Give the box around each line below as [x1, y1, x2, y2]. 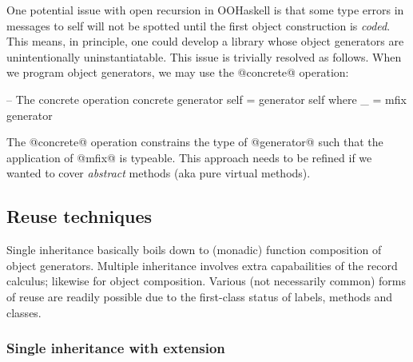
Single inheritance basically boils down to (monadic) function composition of [6, 241, 382, 258]
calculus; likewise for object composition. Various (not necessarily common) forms [6, 272, 407, 289]
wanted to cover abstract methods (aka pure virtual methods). [6, 165, 311, 181]
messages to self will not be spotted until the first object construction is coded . [6, 17, 391, 34]
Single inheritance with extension [6, 338, 225, 358]
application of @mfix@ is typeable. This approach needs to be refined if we [6, 149, 372, 165]
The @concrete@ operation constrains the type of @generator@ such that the [6, 133, 383, 150]
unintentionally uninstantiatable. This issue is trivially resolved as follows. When [6, 48, 402, 65]
